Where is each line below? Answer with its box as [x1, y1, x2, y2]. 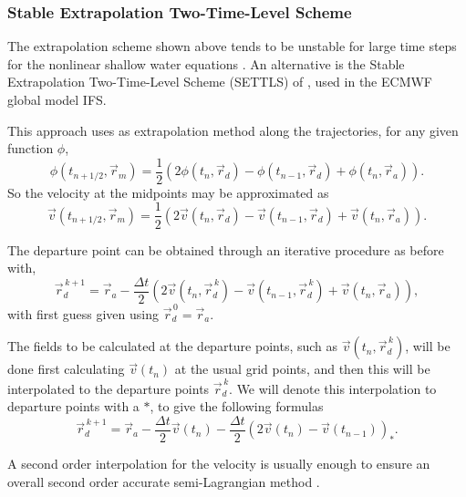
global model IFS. [7, 90, 107, 109]
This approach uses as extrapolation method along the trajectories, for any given [7, 120, 459, 140]
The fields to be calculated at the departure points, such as [7, 337, 338, 356]
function [7, 139, 54, 158]
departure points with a [7, 397, 140, 416]
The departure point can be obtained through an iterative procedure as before [7, 240, 444, 259]
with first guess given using [7, 304, 160, 323]
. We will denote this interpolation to [229, 378, 437, 398]
